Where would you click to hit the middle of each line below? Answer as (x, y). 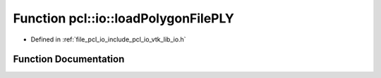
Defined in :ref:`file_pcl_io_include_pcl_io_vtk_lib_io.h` (108, 39)
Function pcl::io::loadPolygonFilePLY (123, 18)
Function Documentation (69, 59)
